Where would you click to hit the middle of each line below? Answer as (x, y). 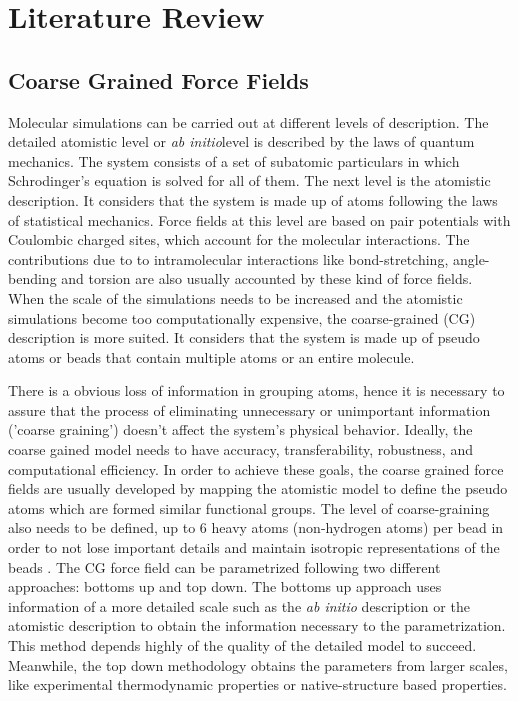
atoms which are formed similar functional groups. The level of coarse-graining (249, 507)
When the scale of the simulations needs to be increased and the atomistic (235, 297)
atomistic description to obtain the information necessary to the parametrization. (257, 625)
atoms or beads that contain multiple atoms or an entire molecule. (211, 356)
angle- (471, 258)
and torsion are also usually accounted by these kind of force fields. (267, 278)
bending (32, 278)
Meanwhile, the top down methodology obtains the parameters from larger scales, (258, 664)
